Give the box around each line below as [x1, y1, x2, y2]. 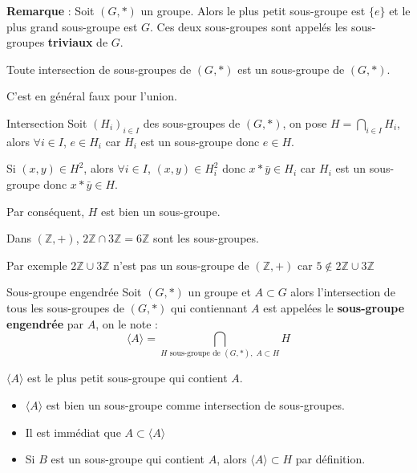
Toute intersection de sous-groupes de [6, 60, 192, 77]
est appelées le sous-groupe [263, 299, 405, 316]
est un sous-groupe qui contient [51, 451, 205, 467]
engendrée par [6, 315, 83, 332]
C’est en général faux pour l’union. [6, 88, 177, 104]
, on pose [282, 114, 327, 131]
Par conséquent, [6, 202, 85, 219]
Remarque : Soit [6, 2, 95, 18]
